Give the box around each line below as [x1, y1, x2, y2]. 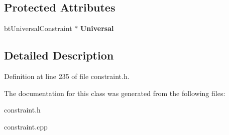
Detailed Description [4, 47, 114, 63]
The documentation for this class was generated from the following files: [4, 87, 225, 98]
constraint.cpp [4, 121, 48, 131]
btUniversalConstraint [4, 23, 72, 33]
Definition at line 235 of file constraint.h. [4, 71, 130, 81]
